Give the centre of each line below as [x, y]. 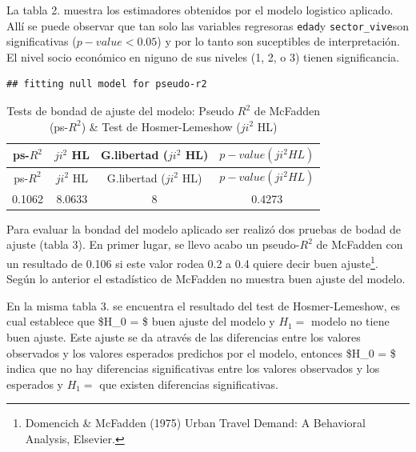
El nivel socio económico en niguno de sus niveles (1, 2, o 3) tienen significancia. [203, 56]
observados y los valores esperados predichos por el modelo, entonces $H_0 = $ [201, 352]
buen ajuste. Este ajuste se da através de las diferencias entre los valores [184, 337]
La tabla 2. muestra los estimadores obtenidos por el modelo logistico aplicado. [200, 10]
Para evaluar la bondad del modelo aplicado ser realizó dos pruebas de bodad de [204, 228]
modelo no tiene [350, 321]
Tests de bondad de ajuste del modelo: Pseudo [120, 111]
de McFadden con [360, 244]
